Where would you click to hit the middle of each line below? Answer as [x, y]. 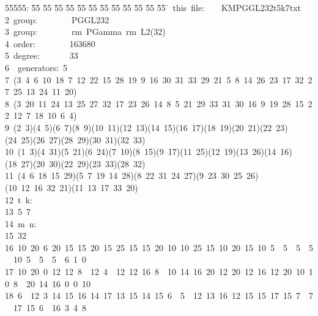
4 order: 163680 [50, 43]
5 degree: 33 [42, 55]
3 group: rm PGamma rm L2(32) [85, 32]
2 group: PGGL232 [57, 19]
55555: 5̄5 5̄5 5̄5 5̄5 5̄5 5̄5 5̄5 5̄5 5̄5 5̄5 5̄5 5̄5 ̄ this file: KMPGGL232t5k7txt [153, 7]
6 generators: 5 [36, 67]
